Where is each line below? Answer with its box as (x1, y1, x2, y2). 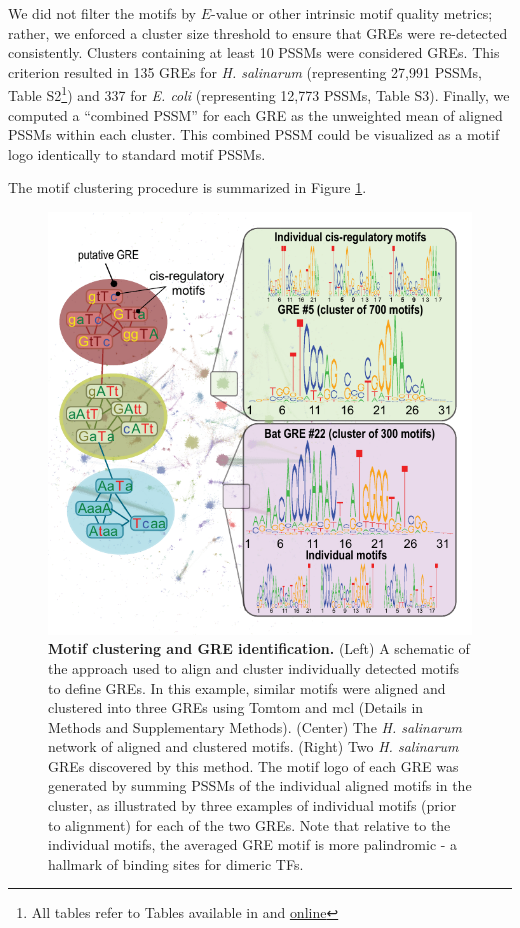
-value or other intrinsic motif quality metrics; (210, 3, 493, 23)
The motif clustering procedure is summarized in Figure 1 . (8, 177, 367, 198)
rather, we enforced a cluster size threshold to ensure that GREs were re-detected (8, 22, 508, 43)
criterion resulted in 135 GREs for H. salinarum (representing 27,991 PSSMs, (8, 61, 483, 82)
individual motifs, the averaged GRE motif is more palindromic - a (48, 834, 458, 855)
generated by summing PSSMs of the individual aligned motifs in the (48, 775, 472, 796)
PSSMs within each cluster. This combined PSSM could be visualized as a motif (8, 124, 500, 145)
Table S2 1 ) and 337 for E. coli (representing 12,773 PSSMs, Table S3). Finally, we (8, 82, 510, 106)
